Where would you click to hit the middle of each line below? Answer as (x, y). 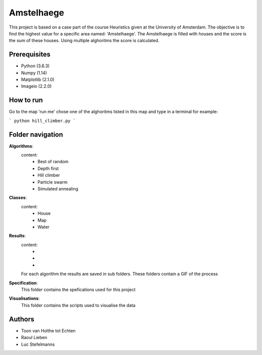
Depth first (48, 168)
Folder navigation (36, 134)
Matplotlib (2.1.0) (38, 79)
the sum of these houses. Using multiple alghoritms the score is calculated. (84, 41)
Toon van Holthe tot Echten (49, 331)
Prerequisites (30, 54)
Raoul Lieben (34, 338)
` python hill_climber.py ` (42, 121)
